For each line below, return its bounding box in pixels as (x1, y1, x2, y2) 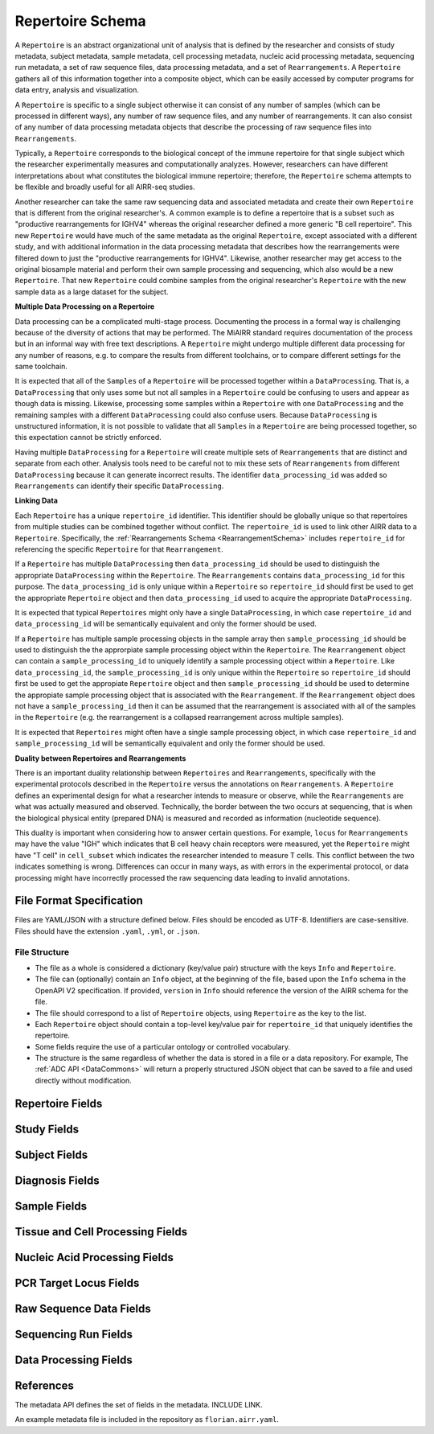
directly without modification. (35, 1075, 132, 1085)
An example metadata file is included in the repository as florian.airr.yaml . (14, 1415, 279, 1424)
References (14, 1379, 74, 1392)
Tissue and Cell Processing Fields (14, 1225, 188, 1239)
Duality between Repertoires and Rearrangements (14, 753, 186, 763)
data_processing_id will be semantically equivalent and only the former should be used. (14, 619, 317, 629)
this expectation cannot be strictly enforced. (14, 433, 162, 442)
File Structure (14, 946, 70, 957)
